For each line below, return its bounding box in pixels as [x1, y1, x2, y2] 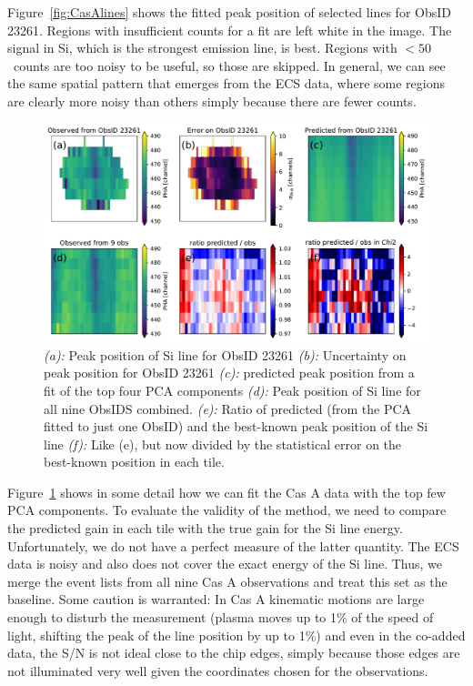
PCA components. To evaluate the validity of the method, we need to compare [7, 500, 447, 520]
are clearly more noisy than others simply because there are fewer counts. [7, 91, 417, 110]
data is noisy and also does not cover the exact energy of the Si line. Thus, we [7, 554, 442, 573]
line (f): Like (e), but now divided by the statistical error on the [44, 434, 402, 453]
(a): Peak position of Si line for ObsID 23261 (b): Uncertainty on [44, 345, 407, 364]
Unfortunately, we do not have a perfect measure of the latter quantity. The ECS [7, 536, 459, 555]
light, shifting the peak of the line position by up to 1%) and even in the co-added [7, 625, 466, 644]
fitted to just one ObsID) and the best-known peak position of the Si [44, 417, 428, 436]
